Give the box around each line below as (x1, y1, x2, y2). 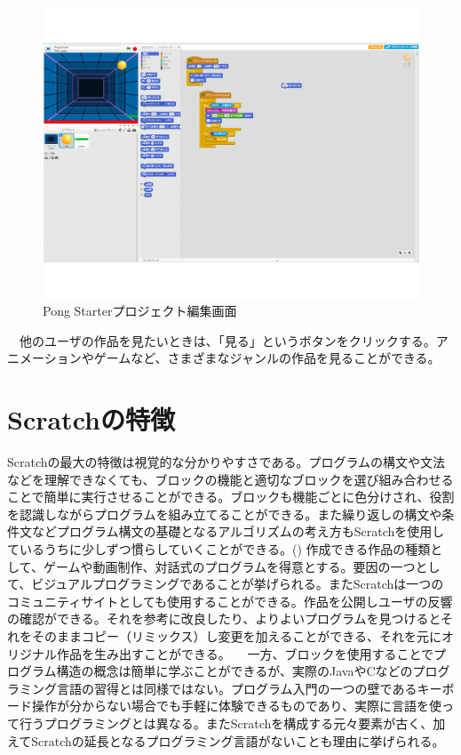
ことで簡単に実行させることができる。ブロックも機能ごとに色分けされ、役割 (7, 487, 455, 506)
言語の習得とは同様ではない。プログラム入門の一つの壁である (56, 679, 417, 697)
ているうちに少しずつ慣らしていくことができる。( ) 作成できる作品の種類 (7, 539, 431, 558)
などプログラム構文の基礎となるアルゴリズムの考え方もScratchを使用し (31, 522, 445, 541)
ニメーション (7, 349, 82, 367)
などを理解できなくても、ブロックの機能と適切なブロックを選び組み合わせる (7, 470, 454, 488)
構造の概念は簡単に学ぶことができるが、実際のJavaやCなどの (56, 662, 413, 680)
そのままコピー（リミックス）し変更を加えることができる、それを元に (31, 626, 441, 645)
